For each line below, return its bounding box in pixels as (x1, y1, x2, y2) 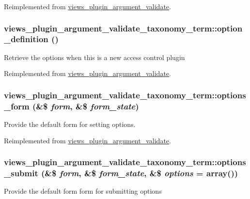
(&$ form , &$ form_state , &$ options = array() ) (41, 167, 238, 179)
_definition (4, 33, 48, 45)
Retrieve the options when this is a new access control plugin (4, 52, 185, 62)
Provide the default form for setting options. (4, 119, 136, 129)
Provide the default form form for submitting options (4, 186, 162, 196)
